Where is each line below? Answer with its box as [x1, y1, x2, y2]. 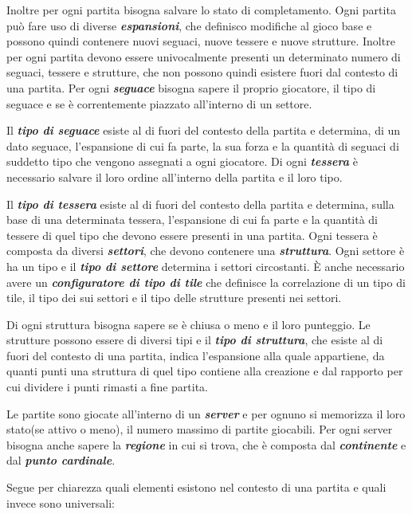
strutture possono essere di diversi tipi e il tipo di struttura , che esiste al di [6, 332, 383, 348]
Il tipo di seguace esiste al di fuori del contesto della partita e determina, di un [6, 122, 401, 139]
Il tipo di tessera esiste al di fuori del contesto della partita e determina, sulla [6, 195, 394, 212]
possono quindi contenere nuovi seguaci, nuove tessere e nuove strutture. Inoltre [6, 33, 395, 49]
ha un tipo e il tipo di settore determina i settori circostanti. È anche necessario [6, 257, 405, 274]
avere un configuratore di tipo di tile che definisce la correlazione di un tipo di [6, 273, 406, 290]
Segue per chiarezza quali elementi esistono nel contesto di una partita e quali [6, 479, 386, 496]
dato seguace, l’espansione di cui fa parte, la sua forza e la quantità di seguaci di [6, 137, 399, 154]
